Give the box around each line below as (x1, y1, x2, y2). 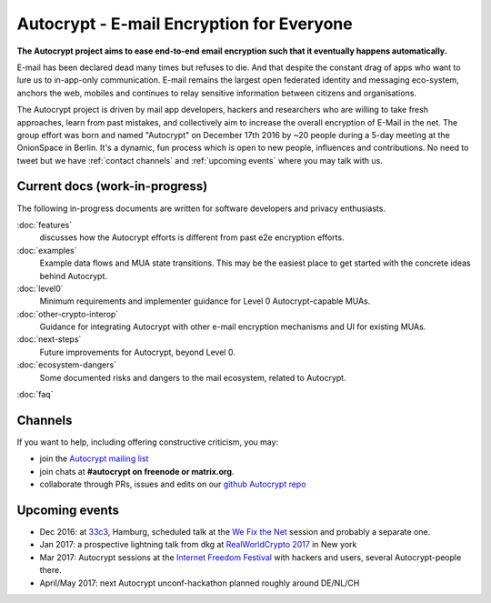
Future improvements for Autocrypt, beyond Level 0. (39, 347, 235, 357)
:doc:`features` (16, 219, 73, 230)
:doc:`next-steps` (16, 334, 82, 345)
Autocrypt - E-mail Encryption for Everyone (16, 14, 354, 34)
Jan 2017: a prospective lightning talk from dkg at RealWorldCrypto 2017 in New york (39, 539, 357, 550)
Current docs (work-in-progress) (16, 178, 208, 195)
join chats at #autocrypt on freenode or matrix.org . (39, 466, 235, 477)
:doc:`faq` (16, 389, 54, 400)
